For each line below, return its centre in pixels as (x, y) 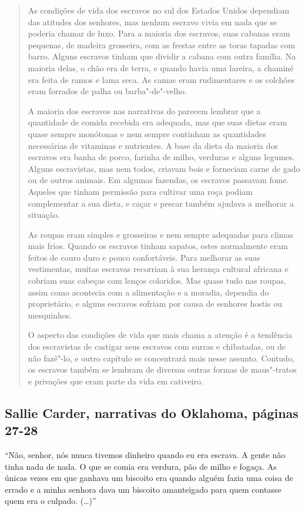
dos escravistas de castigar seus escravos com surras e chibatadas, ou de (157, 346)
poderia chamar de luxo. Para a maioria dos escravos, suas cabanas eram (159, 33)
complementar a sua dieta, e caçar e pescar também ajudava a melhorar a (161, 203)
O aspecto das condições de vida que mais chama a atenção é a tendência (160, 335)
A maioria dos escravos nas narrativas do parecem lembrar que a (144, 110)
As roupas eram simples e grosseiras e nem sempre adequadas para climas (161, 234)
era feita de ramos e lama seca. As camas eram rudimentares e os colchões (161, 79)
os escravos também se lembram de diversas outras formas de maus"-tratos (162, 369)
